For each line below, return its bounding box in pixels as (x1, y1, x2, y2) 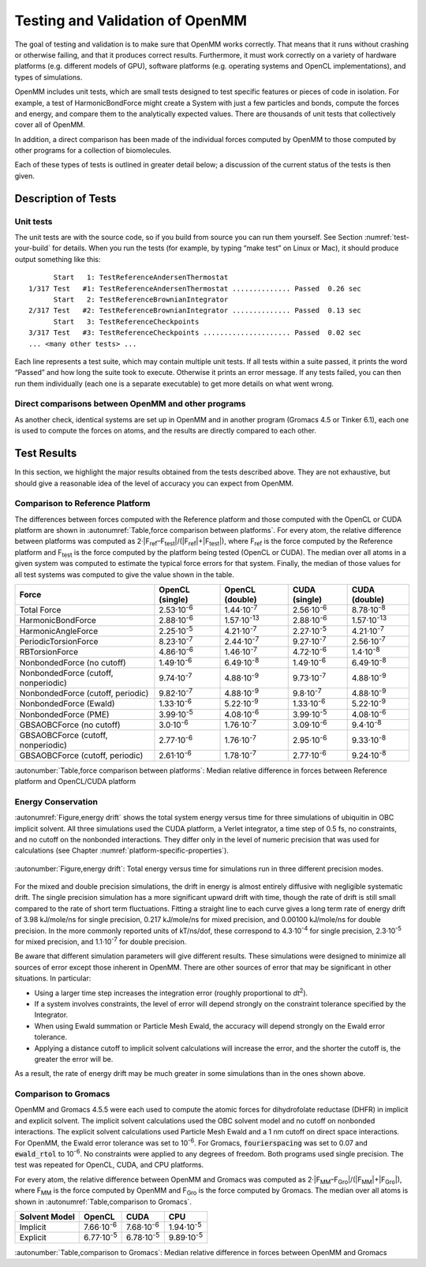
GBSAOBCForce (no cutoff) (19, 719, 121, 730)
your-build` (14, 243, 51, 253)
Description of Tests (14, 192, 117, 205)
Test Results (14, 447, 77, 460)
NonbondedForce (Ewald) (19, 699, 115, 710)
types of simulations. (14, 72, 83, 82)
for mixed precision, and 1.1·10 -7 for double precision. (14, 935, 187, 947)
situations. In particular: (14, 973, 92, 983)
